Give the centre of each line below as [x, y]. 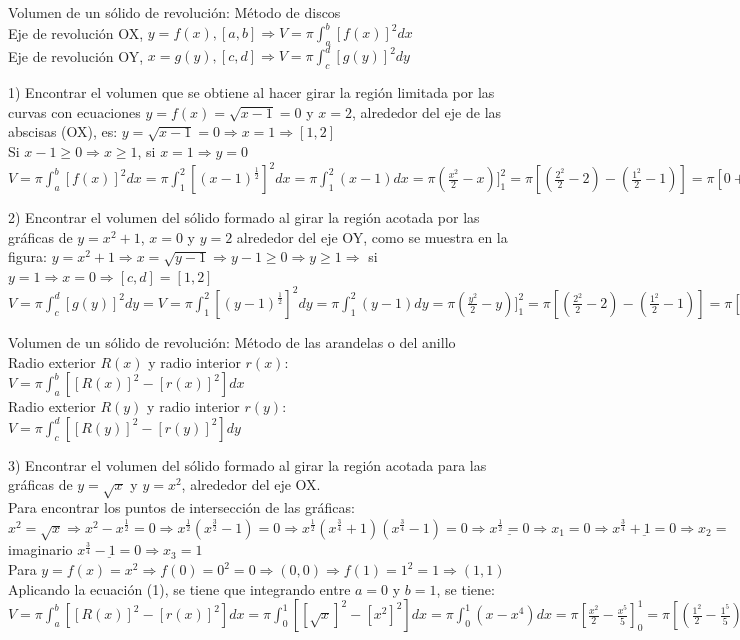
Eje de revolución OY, [76, 55]
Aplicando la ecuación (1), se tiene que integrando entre [179, 588]
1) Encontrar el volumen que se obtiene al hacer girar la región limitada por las [251, 92]
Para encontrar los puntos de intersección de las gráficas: [181, 507]
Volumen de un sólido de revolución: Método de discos [174, 12]
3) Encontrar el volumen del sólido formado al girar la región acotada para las [247, 464]
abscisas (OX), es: [63, 131]
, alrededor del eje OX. [251, 484]
